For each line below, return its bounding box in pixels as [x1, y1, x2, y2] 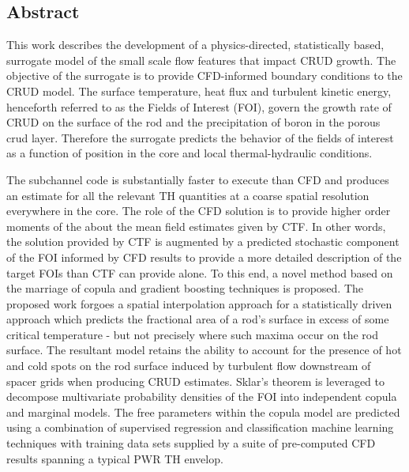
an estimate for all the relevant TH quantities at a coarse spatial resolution [6, 187, 370, 203]
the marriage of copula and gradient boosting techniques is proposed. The [6, 280, 363, 296]
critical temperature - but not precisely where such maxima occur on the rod [6, 326, 378, 342]
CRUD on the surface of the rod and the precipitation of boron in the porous [6, 114, 381, 130]
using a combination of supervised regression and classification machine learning [6, 419, 394, 436]
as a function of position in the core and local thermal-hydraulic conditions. [6, 145, 373, 161]
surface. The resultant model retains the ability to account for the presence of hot [6, 342, 402, 358]
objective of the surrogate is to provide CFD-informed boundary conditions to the [6, 67, 403, 84]
